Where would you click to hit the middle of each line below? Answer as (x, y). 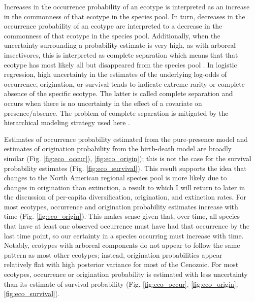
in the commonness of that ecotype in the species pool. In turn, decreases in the (125, 16)
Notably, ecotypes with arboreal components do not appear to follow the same (122, 245)
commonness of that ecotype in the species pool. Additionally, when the (112, 35)
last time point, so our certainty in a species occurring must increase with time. (124, 235)
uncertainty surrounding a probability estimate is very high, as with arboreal (120, 45)
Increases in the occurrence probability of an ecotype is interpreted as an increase (127, 6)
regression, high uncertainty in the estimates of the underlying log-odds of (115, 74)
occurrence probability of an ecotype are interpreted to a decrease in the (113, 26)
